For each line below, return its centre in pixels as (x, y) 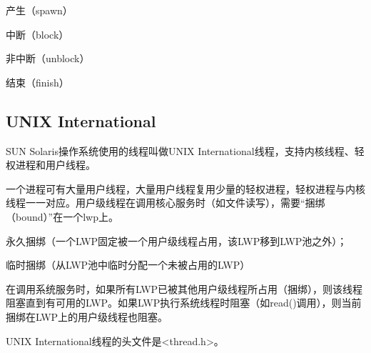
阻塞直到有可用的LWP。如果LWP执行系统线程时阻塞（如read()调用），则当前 (184, 303)
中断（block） (37, 34)
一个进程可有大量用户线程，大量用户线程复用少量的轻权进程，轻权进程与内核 (185, 188)
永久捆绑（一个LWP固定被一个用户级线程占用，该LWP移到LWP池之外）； (177, 240)
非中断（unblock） (48, 58)
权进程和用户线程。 (51, 165)
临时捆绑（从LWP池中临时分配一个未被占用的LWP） (128, 265)
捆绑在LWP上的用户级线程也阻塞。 (87, 316)
